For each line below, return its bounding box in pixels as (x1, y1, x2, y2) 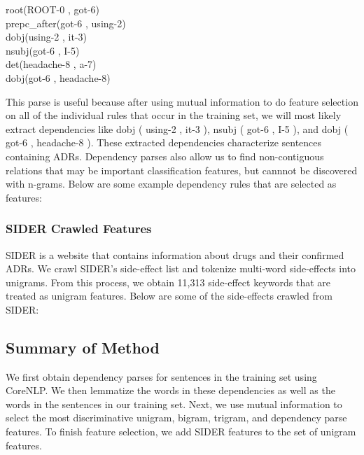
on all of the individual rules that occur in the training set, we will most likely (6, 108, 342, 122)
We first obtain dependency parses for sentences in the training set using (6, 369, 317, 384)
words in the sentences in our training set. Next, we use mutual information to (6, 396, 342, 411)
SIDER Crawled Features (6, 220, 152, 237)
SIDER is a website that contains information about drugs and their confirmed (6, 247, 344, 262)
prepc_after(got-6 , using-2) (6, 15, 126, 30)
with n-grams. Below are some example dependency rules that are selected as (6, 176, 337, 191)
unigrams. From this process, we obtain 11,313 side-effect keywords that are (6, 274, 330, 289)
